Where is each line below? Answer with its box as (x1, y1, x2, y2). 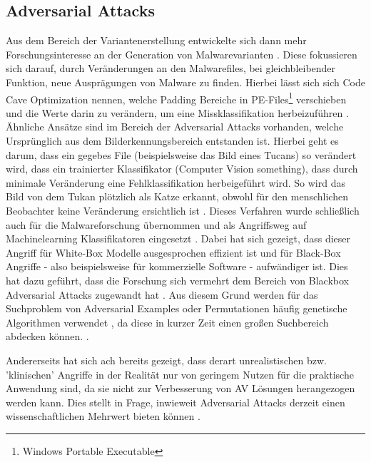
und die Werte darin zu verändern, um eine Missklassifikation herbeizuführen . (6, 105, 349, 120)
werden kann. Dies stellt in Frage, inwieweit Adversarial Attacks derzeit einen (6, 394, 345, 409)
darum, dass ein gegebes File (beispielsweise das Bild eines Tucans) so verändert (6, 147, 357, 162)
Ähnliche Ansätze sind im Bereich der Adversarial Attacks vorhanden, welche (6, 119, 344, 134)
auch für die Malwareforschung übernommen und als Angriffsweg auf (6, 217, 307, 232)
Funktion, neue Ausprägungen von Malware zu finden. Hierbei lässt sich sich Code (6, 74, 365, 89)
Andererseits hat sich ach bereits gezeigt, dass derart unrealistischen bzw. (6, 352, 327, 367)
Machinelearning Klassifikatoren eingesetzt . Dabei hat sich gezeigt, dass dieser (6, 231, 351, 246)
